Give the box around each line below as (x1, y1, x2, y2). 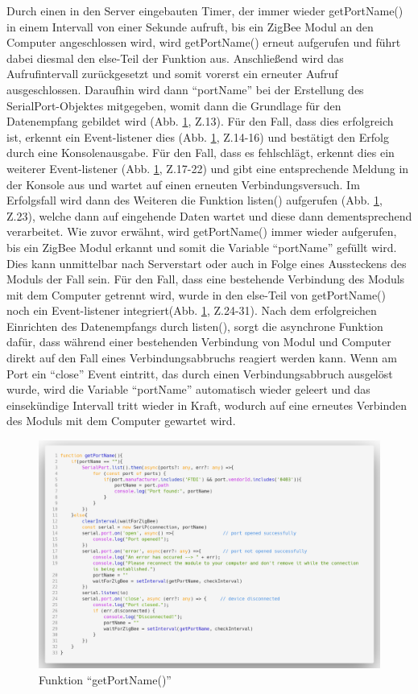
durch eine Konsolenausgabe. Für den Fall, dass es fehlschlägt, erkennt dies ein (6, 144, 395, 161)
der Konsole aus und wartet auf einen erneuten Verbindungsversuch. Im (6, 176, 360, 192)
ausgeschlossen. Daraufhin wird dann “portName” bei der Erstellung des (6, 81, 364, 97)
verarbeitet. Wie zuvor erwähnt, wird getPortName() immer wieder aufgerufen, (6, 223, 397, 240)
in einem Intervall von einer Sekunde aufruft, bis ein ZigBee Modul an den (6, 18, 374, 35)
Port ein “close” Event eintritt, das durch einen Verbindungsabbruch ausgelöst (6, 365, 393, 382)
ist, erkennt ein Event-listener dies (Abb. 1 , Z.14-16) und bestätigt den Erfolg (6, 128, 389, 145)
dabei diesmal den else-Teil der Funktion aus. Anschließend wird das (6, 49, 344, 66)
